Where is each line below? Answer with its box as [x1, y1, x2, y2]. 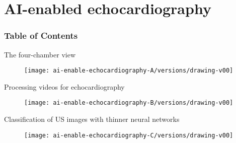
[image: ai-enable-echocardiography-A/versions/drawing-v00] [24, 67, 233, 75]
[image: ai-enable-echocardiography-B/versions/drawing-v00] [24, 99, 233, 107]
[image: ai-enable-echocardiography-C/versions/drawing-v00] [24, 131, 233, 139]
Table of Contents [4, 29, 78, 42]
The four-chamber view [4, 49, 76, 59]
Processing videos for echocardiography [4, 81, 125, 92]
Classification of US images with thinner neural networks [4, 114, 180, 124]
